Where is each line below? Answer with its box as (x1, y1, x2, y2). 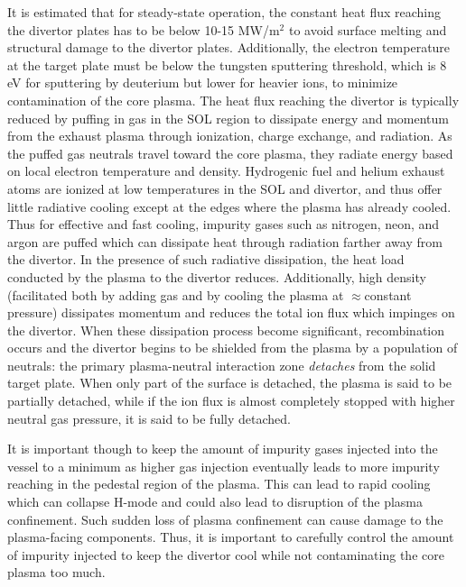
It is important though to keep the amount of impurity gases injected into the (7, 439, 438, 458)
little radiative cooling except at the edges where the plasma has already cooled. (7, 197, 452, 216)
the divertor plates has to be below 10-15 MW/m (7, 20, 280, 39)
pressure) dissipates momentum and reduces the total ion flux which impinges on (7, 303, 455, 322)
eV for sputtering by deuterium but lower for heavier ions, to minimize (7, 73, 398, 92)
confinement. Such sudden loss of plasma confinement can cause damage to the (7, 509, 443, 528)
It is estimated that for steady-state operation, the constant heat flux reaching (7, 3, 441, 21)
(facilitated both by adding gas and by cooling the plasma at (7, 285, 344, 304)
